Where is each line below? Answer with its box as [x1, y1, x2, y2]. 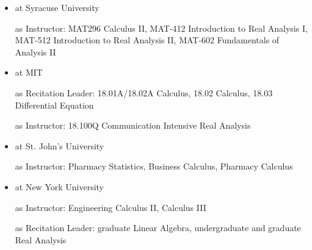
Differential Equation [15, 98, 94, 111]
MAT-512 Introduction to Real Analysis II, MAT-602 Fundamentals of [15, 34, 280, 46]
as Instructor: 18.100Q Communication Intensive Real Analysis [15, 119, 251, 132]
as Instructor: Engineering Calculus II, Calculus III [15, 201, 206, 213]
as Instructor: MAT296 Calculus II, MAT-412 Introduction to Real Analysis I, [15, 21, 308, 34]
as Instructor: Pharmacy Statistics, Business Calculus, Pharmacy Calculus [15, 160, 293, 173]
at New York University [15, 180, 104, 193]
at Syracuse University [15, 1, 100, 13]
